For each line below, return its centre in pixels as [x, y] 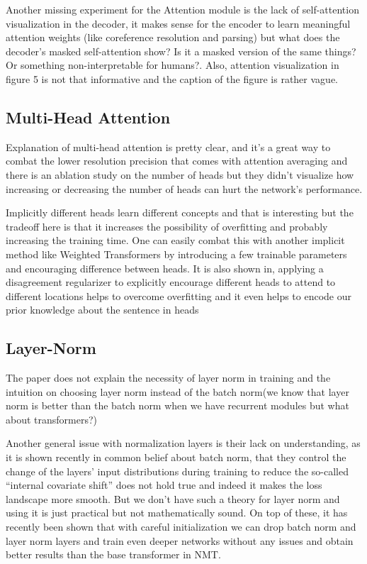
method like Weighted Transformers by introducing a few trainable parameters [176, 254]
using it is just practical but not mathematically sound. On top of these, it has [177, 513]
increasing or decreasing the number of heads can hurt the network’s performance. [184, 188]
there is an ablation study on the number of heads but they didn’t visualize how [180, 174]
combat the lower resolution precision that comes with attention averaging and [177, 161]
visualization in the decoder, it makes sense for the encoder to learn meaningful [178, 23]
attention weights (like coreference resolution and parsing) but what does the [173, 37]
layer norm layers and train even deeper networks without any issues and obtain [180, 540]
